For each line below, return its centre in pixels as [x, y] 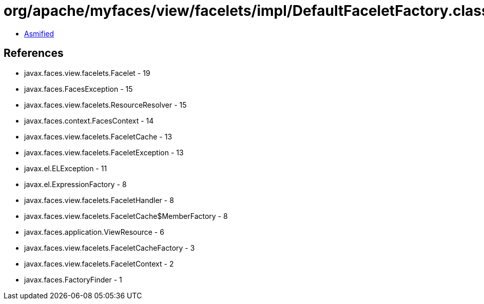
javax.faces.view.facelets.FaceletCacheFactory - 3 [110, 248]
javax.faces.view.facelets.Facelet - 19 [87, 73]
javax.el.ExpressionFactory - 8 [75, 184]
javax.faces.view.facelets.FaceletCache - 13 [98, 136]
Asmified [39, 33]
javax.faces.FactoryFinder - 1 [73, 279]
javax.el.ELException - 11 [66, 168]
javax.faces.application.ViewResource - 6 [94, 232]
